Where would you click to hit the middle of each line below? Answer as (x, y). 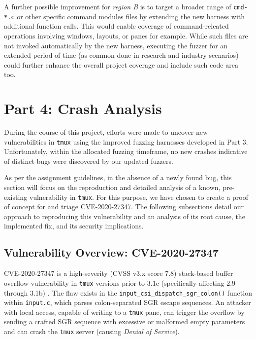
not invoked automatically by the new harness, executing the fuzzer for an (116, 45)
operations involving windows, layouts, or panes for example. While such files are (126, 35)
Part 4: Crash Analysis (83, 108)
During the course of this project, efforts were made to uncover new (106, 132)
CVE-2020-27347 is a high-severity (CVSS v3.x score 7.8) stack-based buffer (119, 273)
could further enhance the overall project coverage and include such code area (121, 64)
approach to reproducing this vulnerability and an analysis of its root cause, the (125, 216)
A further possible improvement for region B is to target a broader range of (118, 6)
